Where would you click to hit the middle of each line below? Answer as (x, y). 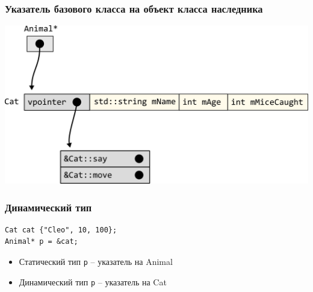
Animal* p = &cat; (42, 242)
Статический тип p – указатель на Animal (96, 262)
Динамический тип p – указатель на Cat (93, 281)
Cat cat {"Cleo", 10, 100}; (61, 230)
